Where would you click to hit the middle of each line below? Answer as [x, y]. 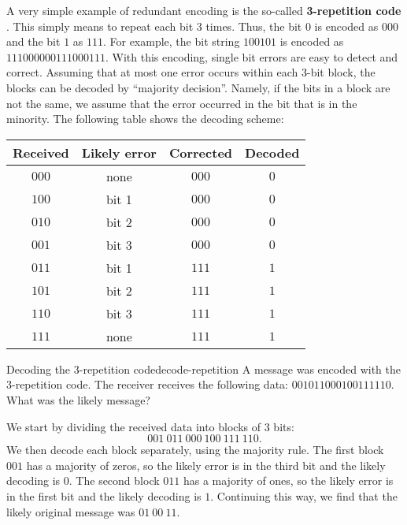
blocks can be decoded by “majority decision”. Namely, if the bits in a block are [198, 87]
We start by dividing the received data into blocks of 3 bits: [150, 426]
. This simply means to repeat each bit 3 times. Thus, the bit [154, 26]
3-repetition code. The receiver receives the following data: [147, 384]
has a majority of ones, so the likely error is [288, 480]
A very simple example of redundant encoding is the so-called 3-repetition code [204, 10]
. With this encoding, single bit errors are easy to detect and [252, 56]
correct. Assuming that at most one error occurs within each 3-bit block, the [191, 72]
